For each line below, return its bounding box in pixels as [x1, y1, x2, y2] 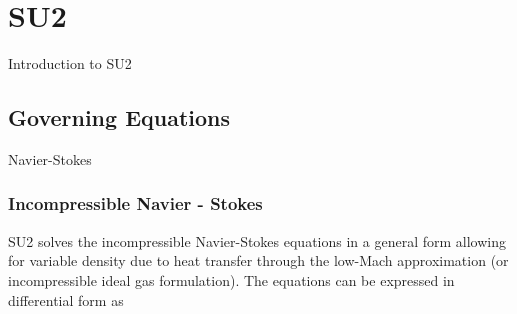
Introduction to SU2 [8, 53, 132, 74]
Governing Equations [8, 102, 231, 133]
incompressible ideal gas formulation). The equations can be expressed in [8, 269, 455, 290]
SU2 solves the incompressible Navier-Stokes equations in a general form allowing [8, 230, 506, 251]
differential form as [8, 289, 124, 310]
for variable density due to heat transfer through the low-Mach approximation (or [8, 250, 509, 271]
